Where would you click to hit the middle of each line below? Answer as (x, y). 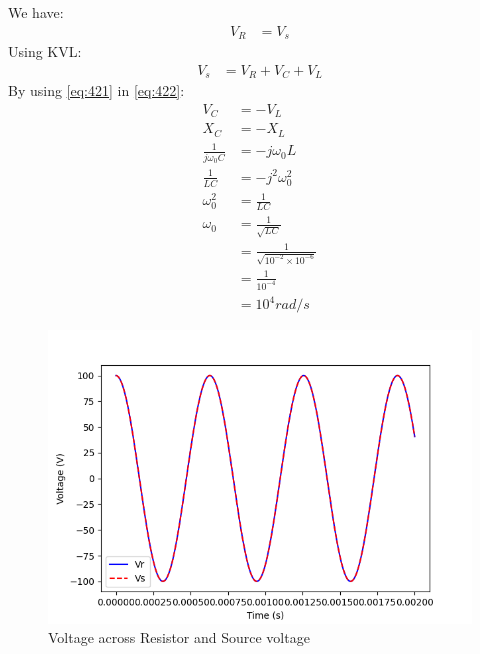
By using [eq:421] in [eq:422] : (96, 90)
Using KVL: (45, 51)
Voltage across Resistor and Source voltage (179, 637)
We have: (36, 12)
